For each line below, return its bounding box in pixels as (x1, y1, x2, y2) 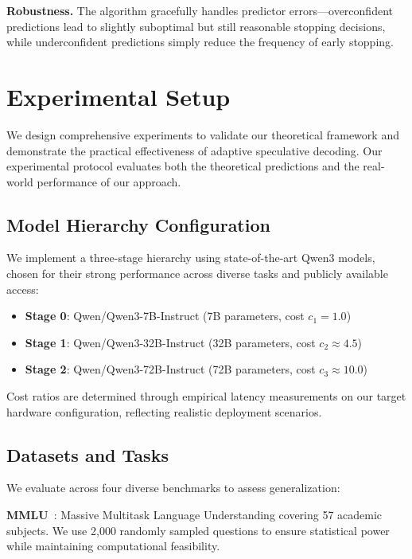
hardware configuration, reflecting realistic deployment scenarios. (6, 403, 322, 420)
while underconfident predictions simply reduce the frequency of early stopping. (6, 33, 394, 50)
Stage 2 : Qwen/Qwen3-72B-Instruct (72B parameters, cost (25, 361, 316, 377)
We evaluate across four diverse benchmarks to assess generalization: (6, 479, 340, 496)
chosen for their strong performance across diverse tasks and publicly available (6, 265, 388, 282)
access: (6, 280, 39, 297)
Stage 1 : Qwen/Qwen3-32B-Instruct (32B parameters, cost (25, 334, 316, 350)
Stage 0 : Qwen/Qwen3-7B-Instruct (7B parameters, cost (25, 307, 305, 324)
